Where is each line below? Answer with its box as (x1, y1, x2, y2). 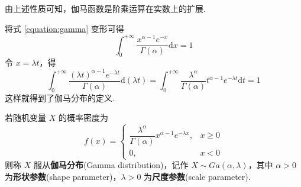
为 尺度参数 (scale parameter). (144, 170, 251, 182)
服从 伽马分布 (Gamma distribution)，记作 (33, 159, 189, 171)
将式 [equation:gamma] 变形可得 (5, 22, 124, 34)
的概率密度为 (58, 111, 108, 124)
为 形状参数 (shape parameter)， (5, 170, 121, 182)
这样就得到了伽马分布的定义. (5, 91, 115, 104)
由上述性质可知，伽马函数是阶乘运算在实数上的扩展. (5, 2, 206, 14)
